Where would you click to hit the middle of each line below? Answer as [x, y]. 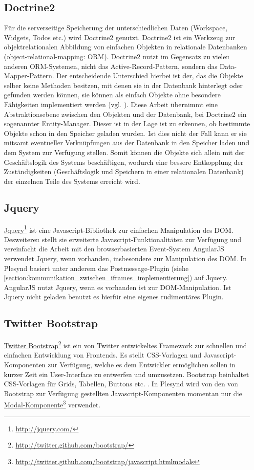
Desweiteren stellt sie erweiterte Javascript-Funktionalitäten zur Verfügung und [123, 239]
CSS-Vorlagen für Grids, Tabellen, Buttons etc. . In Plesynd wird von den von [121, 384]
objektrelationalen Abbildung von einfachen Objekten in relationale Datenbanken [126, 47]
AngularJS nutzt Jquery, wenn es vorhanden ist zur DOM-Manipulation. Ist [118, 287]
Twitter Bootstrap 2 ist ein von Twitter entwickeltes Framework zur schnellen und [126, 345]
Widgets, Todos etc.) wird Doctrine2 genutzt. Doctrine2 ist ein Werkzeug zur [120, 37]
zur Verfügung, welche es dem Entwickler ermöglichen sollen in [141, 364]
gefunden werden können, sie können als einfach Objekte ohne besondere [112, 95]
